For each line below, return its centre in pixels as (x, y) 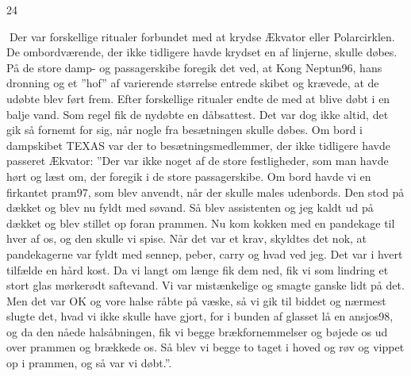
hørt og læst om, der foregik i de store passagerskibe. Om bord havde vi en (189, 176)
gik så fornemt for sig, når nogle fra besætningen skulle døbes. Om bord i (184, 130)
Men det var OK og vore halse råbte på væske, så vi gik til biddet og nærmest (196, 300)
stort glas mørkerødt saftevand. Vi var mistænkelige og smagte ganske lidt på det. (205, 285)
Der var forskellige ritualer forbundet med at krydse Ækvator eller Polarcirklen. (202, 36)
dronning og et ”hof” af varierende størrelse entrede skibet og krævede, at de (193, 83)
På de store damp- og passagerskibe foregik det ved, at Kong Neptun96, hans (194, 67)
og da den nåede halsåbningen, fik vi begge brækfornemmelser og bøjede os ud (197, 331)
